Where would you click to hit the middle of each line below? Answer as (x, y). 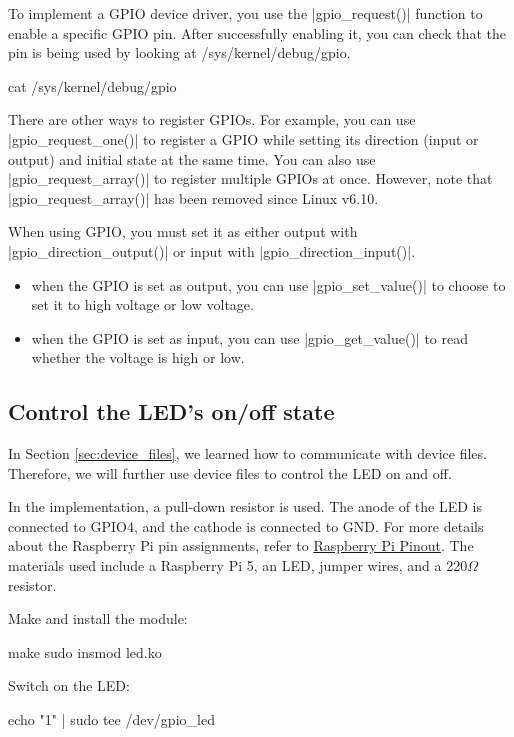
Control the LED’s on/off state (171, 411)
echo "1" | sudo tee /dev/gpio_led (111, 719)
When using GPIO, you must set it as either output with (183, 231)
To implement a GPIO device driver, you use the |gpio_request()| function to (245, 13)
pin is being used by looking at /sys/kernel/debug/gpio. (179, 52)
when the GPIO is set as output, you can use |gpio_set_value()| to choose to (268, 284)
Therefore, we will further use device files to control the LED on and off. (230, 472)
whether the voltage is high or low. (138, 357)
